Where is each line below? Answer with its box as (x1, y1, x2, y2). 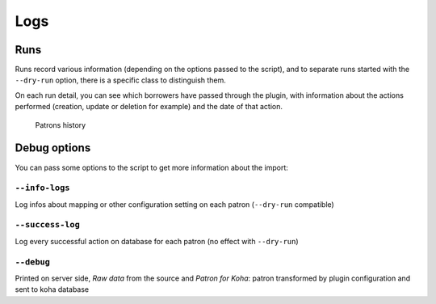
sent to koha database (15, 285, 90, 294)
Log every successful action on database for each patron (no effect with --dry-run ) (15, 236, 299, 246)
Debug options (15, 141, 91, 155)
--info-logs (15, 183, 70, 193)
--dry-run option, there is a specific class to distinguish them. (15, 75, 226, 85)
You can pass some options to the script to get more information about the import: (15, 163, 288, 172)
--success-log (15, 219, 81, 230)
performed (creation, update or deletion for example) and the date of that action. (15, 102, 283, 112)
